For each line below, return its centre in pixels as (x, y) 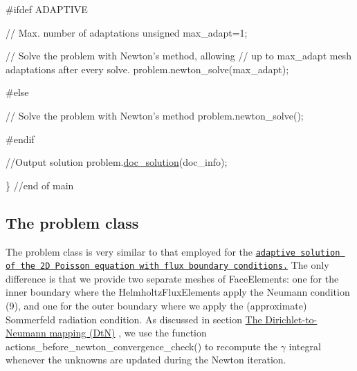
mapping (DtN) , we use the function (128, 333)
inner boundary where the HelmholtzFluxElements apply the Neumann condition (178, 292)
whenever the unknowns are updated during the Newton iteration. (146, 360)
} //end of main (40, 185)
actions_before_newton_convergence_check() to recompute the (141, 346)
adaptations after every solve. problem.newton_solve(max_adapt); (147, 69)
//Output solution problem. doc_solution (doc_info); (117, 162)
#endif (20, 139)
